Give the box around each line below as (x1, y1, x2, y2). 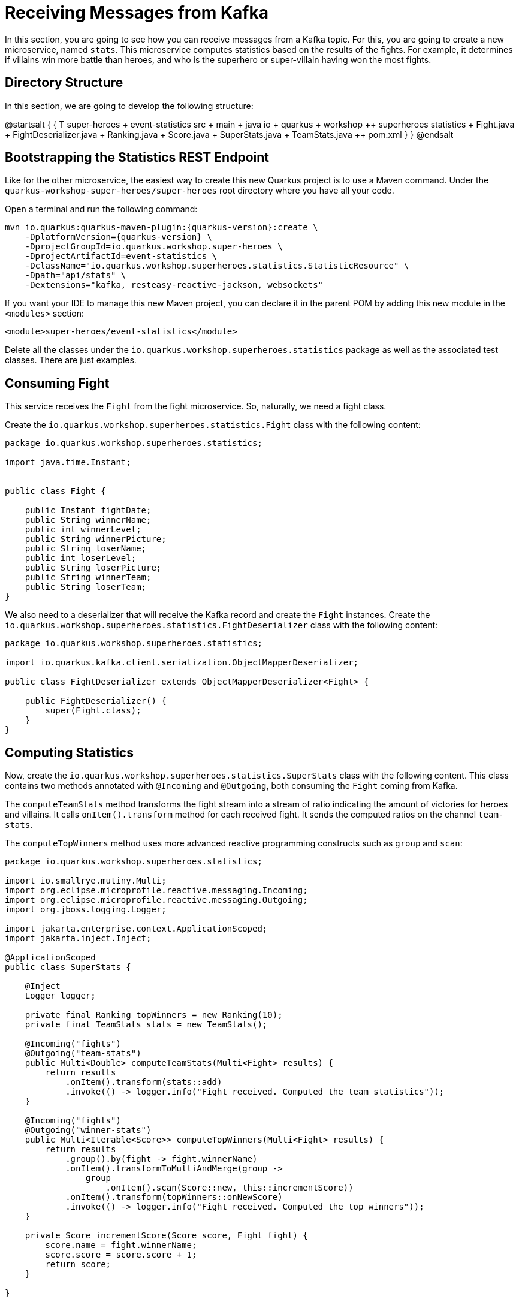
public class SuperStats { (5, 962, 131, 972)
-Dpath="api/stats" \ (25, 270, 126, 281)
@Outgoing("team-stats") (25, 1048, 141, 1059)
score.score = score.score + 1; (45, 1250, 197, 1260)
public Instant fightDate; (25, 505, 152, 516)
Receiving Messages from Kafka (5, 2, 268, 23)
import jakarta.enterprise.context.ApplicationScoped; (5, 924, 268, 934)
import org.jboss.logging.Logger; (5, 905, 167, 915)
